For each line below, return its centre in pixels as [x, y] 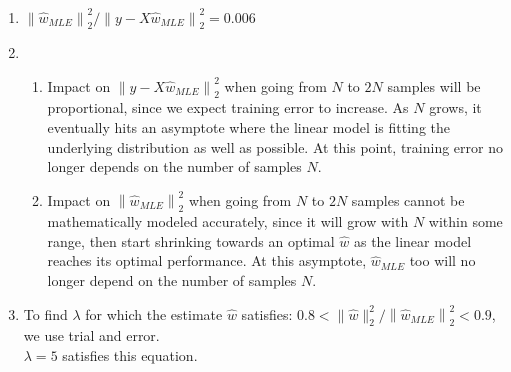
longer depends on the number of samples [174, 166]
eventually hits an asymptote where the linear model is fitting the [249, 127]
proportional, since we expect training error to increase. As [228, 107]
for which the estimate [154, 313]
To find [45, 313]
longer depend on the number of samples [172, 279]
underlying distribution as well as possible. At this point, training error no [275, 146]
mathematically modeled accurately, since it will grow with [228, 221]
